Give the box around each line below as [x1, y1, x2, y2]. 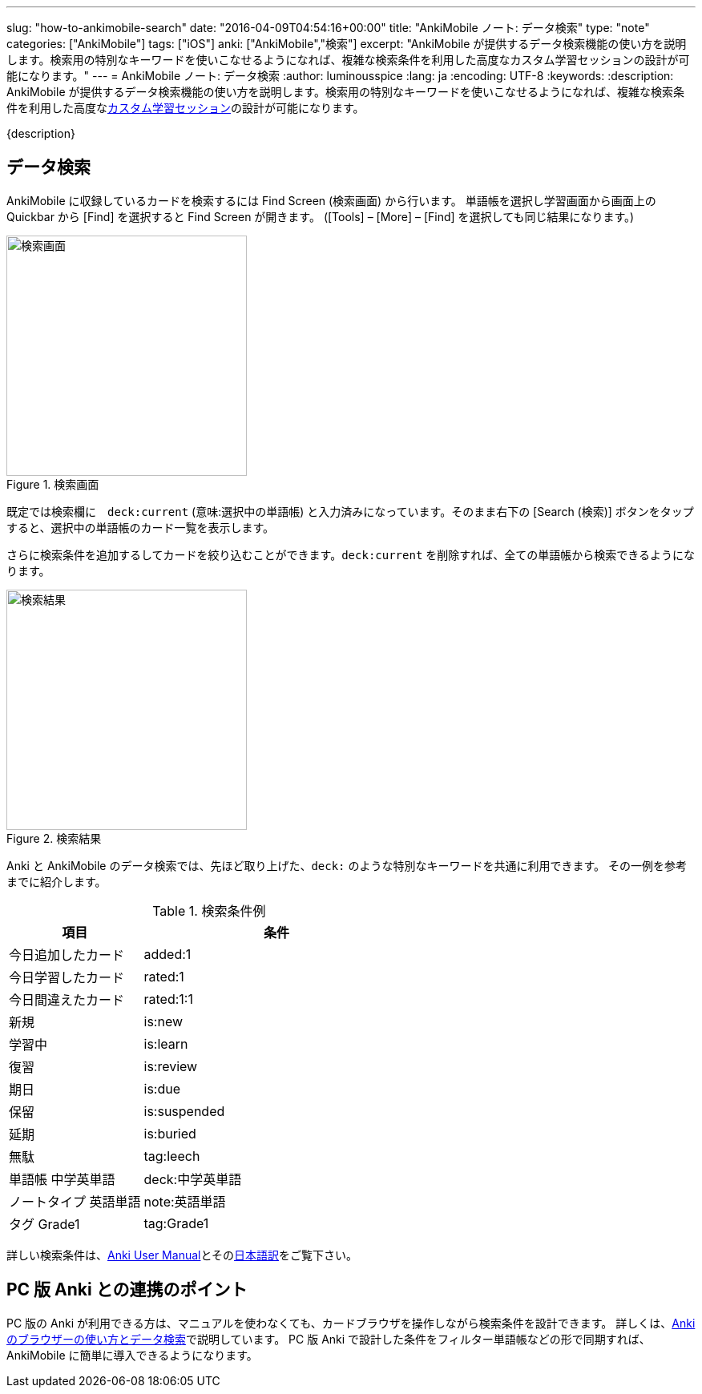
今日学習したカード [9, 969, 125, 985]
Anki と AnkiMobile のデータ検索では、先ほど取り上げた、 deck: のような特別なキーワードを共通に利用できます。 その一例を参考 [6, 858, 688, 872]
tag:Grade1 [143, 1215, 209, 1231]
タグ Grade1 [9, 1215, 80, 1232]
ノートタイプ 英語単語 [9, 1193, 141, 1210]
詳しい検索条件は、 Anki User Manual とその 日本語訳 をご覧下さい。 [6, 1247, 358, 1262]
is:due [143, 1080, 181, 1097]
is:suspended [143, 1102, 225, 1119]
